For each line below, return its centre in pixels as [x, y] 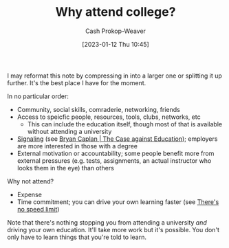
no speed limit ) [38, 209]
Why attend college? [116, 12]
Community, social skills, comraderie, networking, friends [98, 109]
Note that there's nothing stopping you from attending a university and [107, 222]
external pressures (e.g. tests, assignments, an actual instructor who [114, 160]
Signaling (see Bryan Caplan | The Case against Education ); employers [117, 139]
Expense [30, 194]
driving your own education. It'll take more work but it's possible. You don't [113, 229]
